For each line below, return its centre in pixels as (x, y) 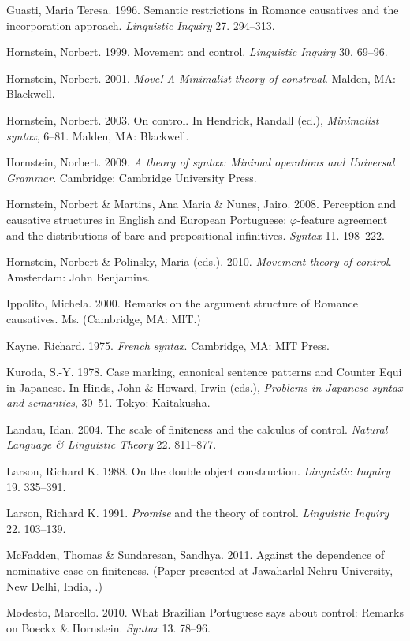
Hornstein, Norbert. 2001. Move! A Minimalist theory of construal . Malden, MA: (201, 78)
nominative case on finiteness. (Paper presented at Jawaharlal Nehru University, (200, 570)
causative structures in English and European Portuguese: (147, 219)
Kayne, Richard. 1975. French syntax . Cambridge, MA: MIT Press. (168, 345)
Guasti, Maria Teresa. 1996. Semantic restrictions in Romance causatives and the (203, 9)
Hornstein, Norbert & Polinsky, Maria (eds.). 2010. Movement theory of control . (199, 261)
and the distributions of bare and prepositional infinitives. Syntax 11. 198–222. (196, 235)
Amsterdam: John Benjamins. (78, 276)
